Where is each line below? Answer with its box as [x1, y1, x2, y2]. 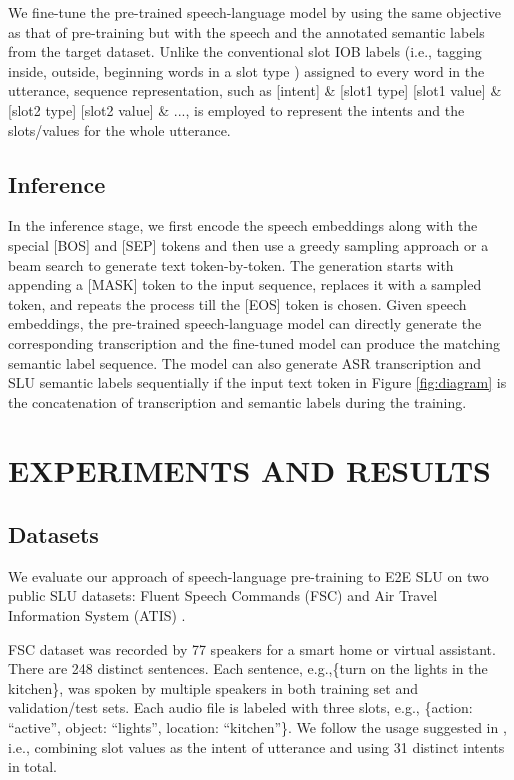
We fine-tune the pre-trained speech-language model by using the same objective [8, 2, 502, 22]
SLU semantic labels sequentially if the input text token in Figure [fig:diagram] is [8, 372, 507, 393]
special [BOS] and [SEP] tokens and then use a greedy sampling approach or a [8, 234, 489, 255]
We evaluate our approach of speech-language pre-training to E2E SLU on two [8, 565, 489, 586]
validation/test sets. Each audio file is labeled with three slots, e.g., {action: [8, 697, 473, 718]
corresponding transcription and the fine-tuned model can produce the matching [8, 332, 500, 353]
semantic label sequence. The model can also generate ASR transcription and [8, 352, 482, 373]
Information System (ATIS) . [8, 605, 186, 626]
